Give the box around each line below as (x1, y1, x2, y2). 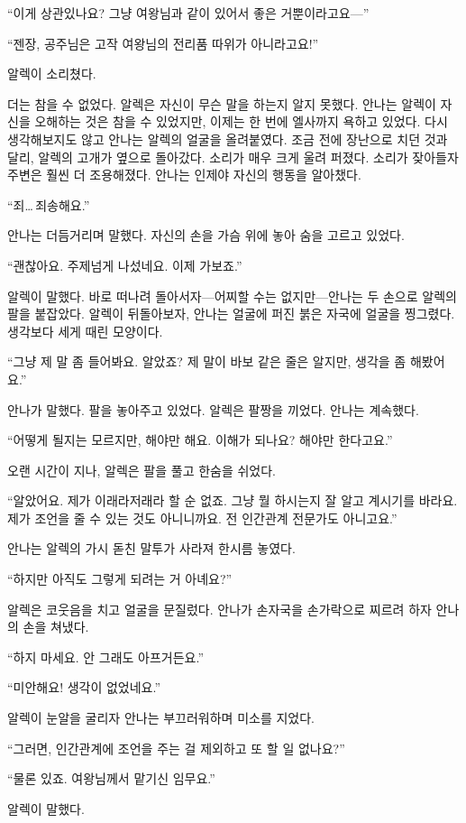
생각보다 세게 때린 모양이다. (7, 321, 163, 340)
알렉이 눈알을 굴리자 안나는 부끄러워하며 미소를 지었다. (7, 708, 315, 727)
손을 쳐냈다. (23, 617, 89, 636)
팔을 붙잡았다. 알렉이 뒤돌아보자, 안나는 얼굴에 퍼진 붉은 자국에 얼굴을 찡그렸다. (7, 304, 455, 323)
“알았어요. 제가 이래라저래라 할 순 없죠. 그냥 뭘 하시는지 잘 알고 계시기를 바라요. (7, 491, 458, 510)
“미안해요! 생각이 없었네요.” (7, 678, 161, 697)
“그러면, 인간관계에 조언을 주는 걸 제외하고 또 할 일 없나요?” (7, 738, 345, 757)
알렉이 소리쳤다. (7, 64, 96, 83)
